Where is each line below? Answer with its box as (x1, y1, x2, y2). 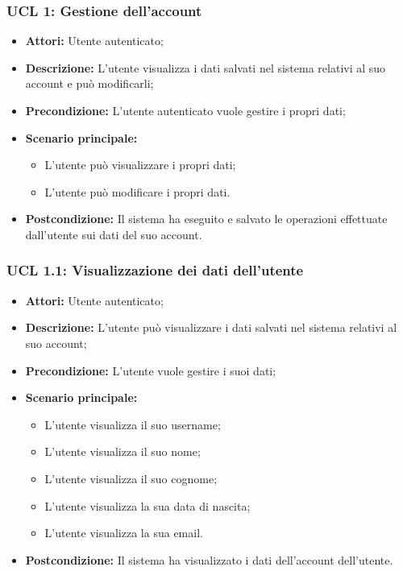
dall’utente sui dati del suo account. (25, 226, 202, 242)
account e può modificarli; (25, 75, 154, 92)
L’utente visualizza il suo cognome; (44, 470, 218, 486)
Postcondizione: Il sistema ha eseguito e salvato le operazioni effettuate (25, 210, 388, 227)
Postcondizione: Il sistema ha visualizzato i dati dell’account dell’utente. (25, 551, 393, 568)
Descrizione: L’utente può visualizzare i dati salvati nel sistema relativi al (25, 319, 397, 336)
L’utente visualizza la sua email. (44, 524, 203, 541)
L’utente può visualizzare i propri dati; (44, 156, 236, 173)
